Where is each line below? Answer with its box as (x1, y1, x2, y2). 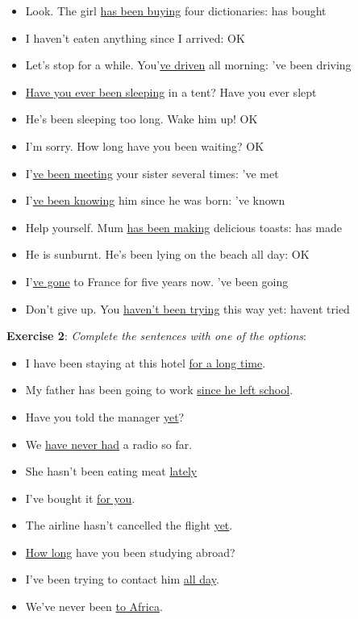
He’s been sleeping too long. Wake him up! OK (25, 110, 258, 127)
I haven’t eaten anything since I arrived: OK (25, 29, 245, 46)
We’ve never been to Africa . (25, 598, 163, 615)
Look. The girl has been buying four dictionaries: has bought (25, 2, 327, 19)
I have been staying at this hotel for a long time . (25, 354, 266, 371)
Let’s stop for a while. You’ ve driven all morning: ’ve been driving (25, 56, 352, 73)
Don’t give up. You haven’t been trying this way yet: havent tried (25, 300, 350, 317)
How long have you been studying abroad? (25, 543, 235, 560)
